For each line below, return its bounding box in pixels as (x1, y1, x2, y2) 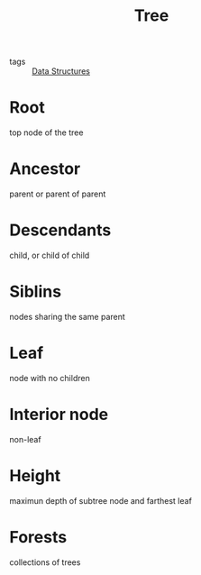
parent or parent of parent (9, 188, 106, 199)
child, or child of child (9, 250, 90, 260)
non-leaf (9, 434, 42, 444)
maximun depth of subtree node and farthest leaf (9, 495, 192, 506)
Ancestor (9, 159, 81, 179)
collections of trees (9, 556, 81, 568)
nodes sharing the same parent (9, 311, 126, 322)
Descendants (9, 220, 112, 241)
